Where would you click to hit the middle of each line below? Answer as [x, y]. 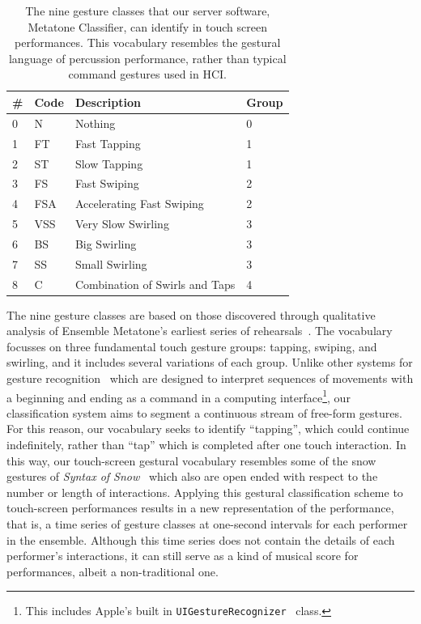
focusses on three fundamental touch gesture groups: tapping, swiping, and [192, 346]
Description [108, 102]
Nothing [95, 123]
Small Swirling [111, 263]
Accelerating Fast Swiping [139, 204]
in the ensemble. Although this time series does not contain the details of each [201, 539]
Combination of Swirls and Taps [155, 284]
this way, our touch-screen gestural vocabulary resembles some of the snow [191, 460]
